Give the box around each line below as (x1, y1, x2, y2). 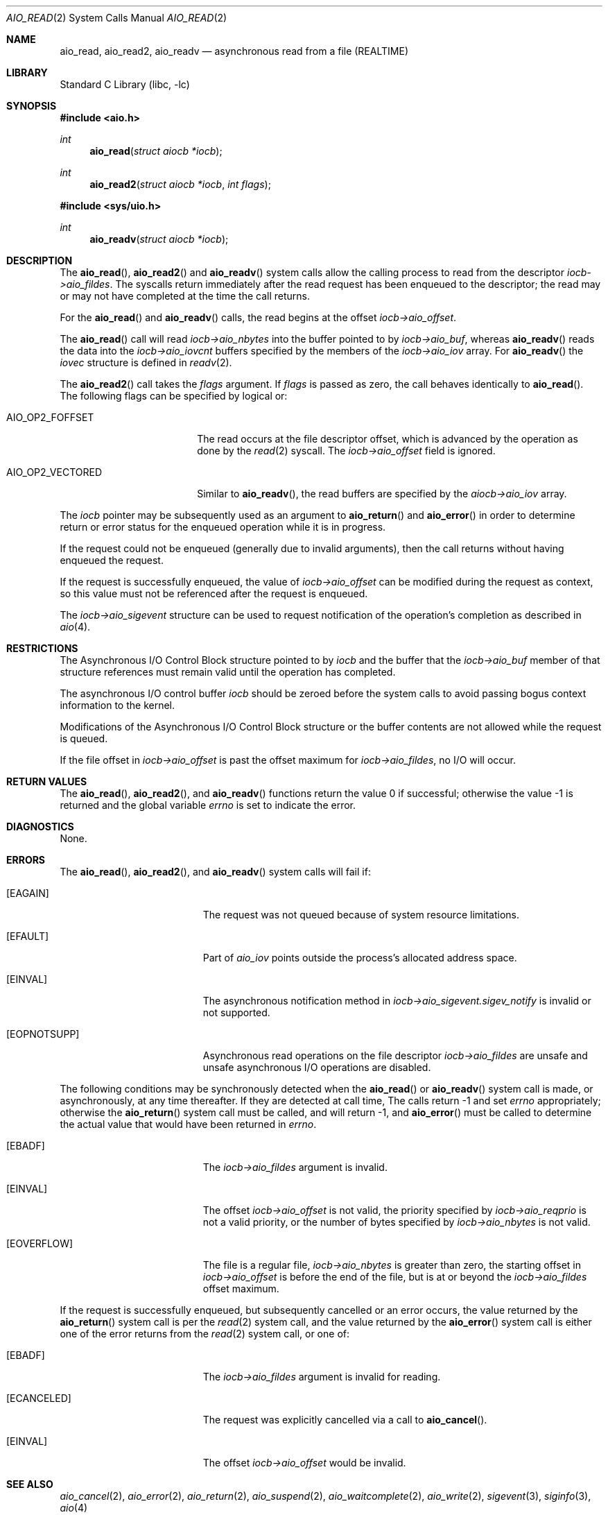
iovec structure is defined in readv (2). (60, 357, 232, 368)
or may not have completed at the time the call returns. (60, 290, 311, 302)
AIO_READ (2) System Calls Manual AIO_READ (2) (6, 12, 227, 24)
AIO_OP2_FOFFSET (6, 411, 94, 423)
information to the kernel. (60, 699, 175, 711)
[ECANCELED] (6, 1392, 71, 1404)
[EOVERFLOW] (6, 1238, 73, 1249)
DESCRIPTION (6, 255, 73, 266)
